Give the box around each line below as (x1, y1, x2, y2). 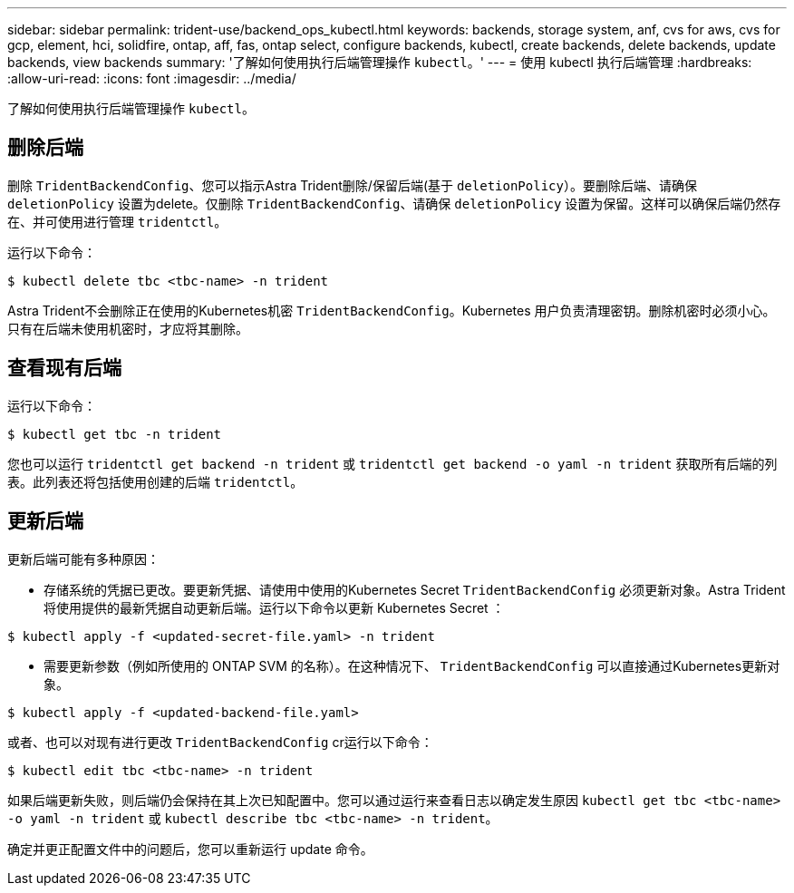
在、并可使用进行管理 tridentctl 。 (7, 213, 228, 229)
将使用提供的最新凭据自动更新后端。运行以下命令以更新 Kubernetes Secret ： (44, 599, 505, 616)
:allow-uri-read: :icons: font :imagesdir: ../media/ (7, 71, 296, 86)
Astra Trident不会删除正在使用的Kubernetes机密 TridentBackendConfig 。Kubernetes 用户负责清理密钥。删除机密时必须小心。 (7, 302, 776, 318)
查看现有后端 (7, 356, 121, 380)
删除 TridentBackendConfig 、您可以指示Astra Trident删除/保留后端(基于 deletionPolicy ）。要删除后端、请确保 (7, 177, 697, 193)
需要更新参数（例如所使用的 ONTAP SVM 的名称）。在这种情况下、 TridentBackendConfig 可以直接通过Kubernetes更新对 (44, 657, 780, 674)
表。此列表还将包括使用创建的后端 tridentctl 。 (7, 473, 304, 490)
